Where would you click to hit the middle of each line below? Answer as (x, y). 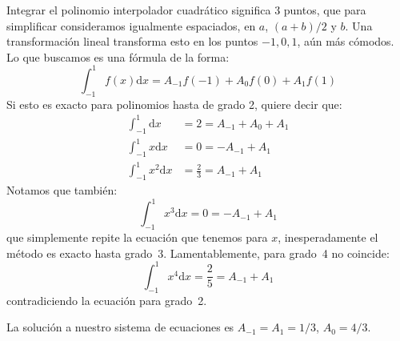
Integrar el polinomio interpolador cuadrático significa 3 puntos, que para (186, 10)
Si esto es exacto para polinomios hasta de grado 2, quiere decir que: (174, 104)
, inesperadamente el (328, 237)
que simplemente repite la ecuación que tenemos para (137, 237)
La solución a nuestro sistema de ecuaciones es (120, 327)
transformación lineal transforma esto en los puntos (132, 41)
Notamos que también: (62, 190)
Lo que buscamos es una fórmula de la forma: (118, 56)
